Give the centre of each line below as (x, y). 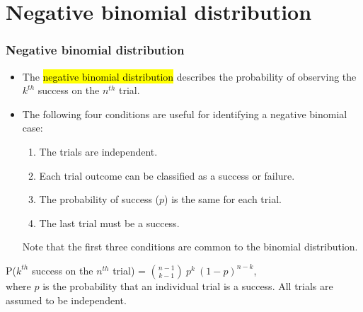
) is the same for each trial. (223, 199)
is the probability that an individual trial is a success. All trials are (188, 285)
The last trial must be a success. (109, 223)
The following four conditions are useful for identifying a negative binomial (185, 114)
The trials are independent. (98, 151)
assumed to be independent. (66, 300)
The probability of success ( (99, 199)
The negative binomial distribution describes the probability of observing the (189, 76)
